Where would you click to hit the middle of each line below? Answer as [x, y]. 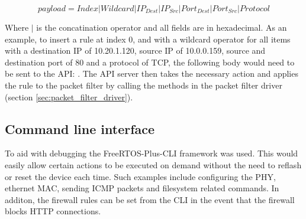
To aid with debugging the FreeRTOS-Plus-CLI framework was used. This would [152, 153]
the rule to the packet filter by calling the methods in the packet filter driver [144, 85]
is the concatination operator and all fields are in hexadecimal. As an [162, 27]
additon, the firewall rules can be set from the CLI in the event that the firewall [150, 199]
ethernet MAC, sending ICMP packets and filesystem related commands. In [142, 188]
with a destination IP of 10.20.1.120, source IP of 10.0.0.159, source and [135, 50]
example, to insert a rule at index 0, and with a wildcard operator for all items [148, 39]
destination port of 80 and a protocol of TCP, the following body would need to [150, 62]
